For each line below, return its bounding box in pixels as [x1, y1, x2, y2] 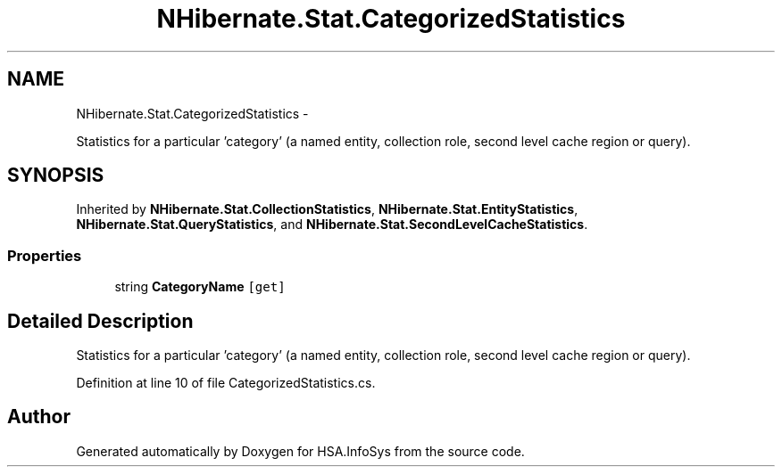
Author [7, 405, 71, 429]
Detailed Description [7, 309, 194, 332]
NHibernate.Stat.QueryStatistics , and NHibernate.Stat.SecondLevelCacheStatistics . [76, 217, 588, 233]
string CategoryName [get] [114, 279, 286, 295]
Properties [7, 246, 82, 265]
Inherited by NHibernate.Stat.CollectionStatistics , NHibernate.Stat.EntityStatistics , [76, 201, 578, 217]
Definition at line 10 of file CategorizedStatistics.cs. [76, 375, 376, 391]
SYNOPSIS [7, 164, 104, 187]
